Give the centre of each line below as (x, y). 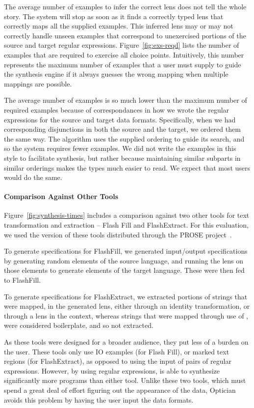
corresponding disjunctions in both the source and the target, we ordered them (122, 129)
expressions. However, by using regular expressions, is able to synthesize (112, 370)
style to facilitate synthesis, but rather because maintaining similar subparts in (122, 158)
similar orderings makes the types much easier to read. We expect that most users (127, 167)
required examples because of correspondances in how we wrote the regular (117, 109)
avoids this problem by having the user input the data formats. (99, 399)
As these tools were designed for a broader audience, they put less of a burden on (126, 342)
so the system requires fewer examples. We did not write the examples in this (120, 148)
